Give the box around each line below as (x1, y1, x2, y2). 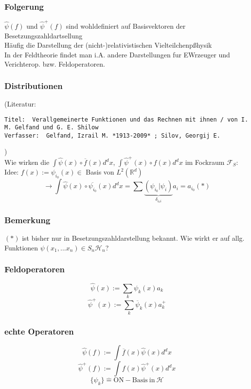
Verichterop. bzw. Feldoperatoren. (4, 59, 105, 69)
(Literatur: (4, 99, 36, 109)
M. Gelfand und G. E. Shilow (4, 124, 99, 131)
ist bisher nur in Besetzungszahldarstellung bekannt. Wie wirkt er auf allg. (22, 233, 245, 243)
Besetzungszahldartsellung (4, 30, 83, 40)
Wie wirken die (4, 157, 50, 167)
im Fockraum (185, 157, 225, 167)
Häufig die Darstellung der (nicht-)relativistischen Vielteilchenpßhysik (4, 40, 212, 50)
